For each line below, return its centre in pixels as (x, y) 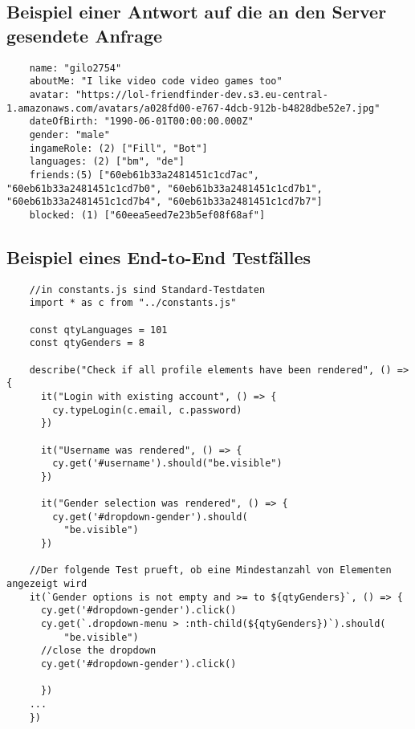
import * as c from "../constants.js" (133, 303)
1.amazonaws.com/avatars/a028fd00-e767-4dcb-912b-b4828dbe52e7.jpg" (193, 108)
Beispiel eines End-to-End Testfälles (159, 257)
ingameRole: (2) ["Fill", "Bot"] (118, 148)
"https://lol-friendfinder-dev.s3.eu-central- (201, 94)
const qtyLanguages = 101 (98, 330)
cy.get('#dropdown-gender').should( (150, 517)
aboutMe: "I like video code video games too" (156, 81)
